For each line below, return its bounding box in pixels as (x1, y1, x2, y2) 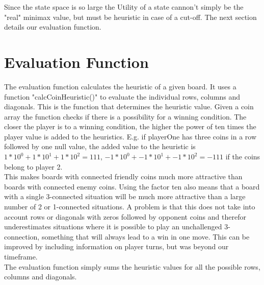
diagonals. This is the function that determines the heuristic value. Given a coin (4, 101, 254, 112)
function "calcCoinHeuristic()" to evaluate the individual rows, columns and (4, 91, 241, 102)
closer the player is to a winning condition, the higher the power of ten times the (4, 121, 256, 132)
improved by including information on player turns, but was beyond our (4, 241, 229, 252)
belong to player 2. (4, 161, 63, 172)
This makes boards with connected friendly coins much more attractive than (4, 171, 243, 182)
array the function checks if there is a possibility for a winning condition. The (4, 111, 247, 122)
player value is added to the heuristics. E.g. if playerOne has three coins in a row (4, 131, 257, 141)
